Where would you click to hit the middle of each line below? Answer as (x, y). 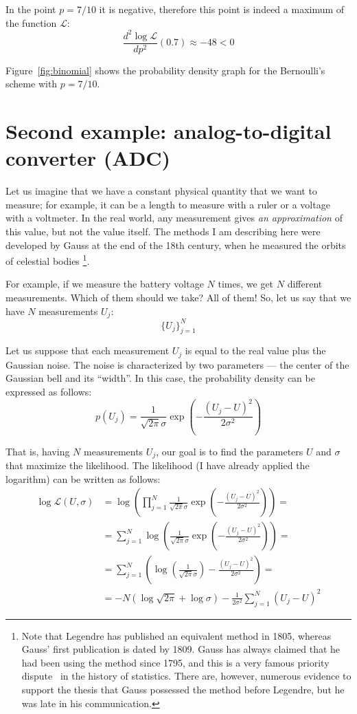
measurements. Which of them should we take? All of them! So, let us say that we (178, 297)
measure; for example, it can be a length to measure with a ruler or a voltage (168, 204)
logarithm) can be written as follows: (83, 478)
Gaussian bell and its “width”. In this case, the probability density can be (160, 378)
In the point (31, 9)
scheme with (32, 84)
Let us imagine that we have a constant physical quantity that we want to (161, 191)
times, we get (246, 284)
